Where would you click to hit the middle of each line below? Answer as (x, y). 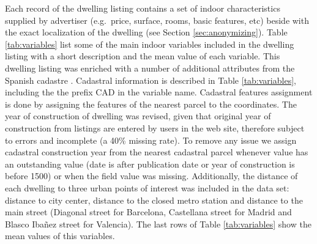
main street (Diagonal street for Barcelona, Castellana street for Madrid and (148, 212)
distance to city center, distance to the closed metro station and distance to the (154, 200)
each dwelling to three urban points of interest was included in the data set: (147, 187)
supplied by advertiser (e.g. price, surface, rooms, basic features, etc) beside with (157, 20)
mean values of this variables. (60, 236)
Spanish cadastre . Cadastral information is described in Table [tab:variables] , (151, 80)
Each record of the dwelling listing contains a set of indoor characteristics (143, 8)
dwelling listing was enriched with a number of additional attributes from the (150, 68)
